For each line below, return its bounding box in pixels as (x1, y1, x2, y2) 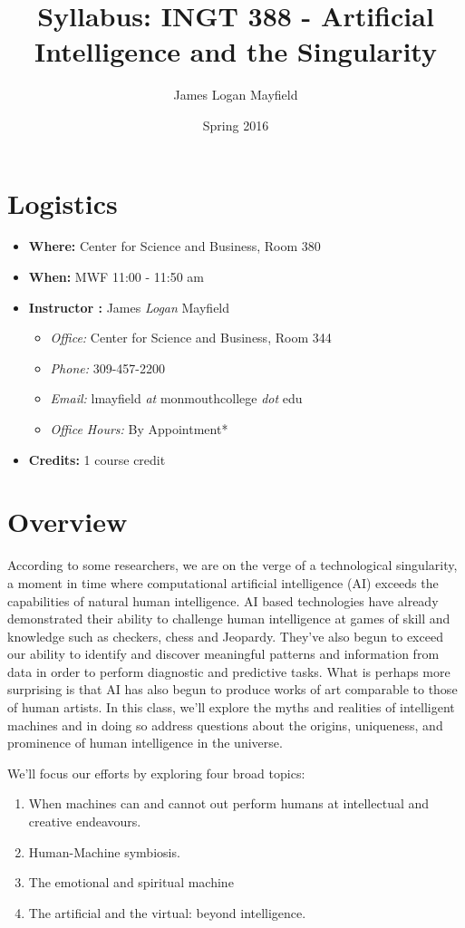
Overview (7, 503, 128, 540)
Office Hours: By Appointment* (50, 420, 228, 438)
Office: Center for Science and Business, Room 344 (50, 328, 332, 347)
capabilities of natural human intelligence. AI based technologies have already (7, 591, 439, 610)
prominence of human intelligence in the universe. (7, 733, 283, 752)
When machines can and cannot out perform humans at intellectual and (28, 794, 430, 813)
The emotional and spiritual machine (28, 873, 234, 892)
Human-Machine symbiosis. (28, 842, 180, 861)
